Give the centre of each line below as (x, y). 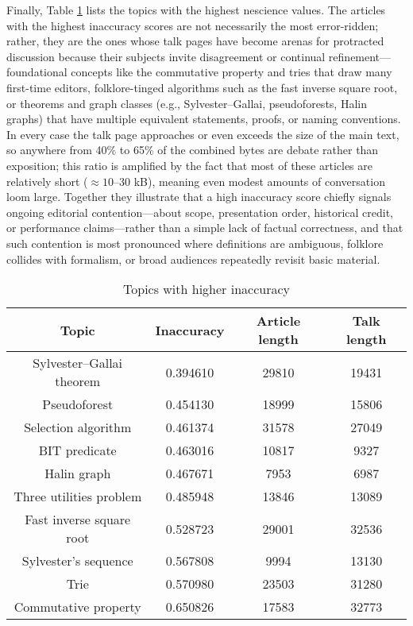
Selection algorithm (78, 427)
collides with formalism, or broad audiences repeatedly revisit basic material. (193, 259)
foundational (37, 72)
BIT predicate (77, 450)
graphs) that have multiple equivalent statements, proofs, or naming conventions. (204, 119)
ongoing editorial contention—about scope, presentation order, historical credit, (200, 212)
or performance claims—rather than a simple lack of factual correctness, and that (205, 228)
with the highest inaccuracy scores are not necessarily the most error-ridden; (193, 25)
